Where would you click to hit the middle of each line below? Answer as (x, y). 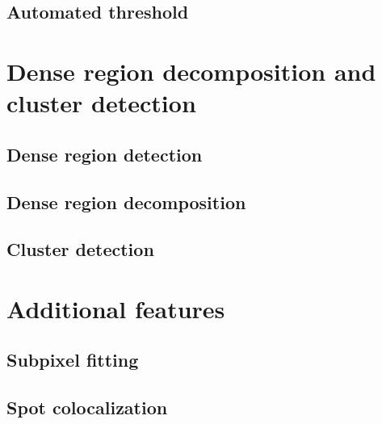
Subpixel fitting (73, 360)
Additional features (116, 308)
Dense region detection (105, 154)
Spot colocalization (87, 407)
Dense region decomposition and (191, 71)
